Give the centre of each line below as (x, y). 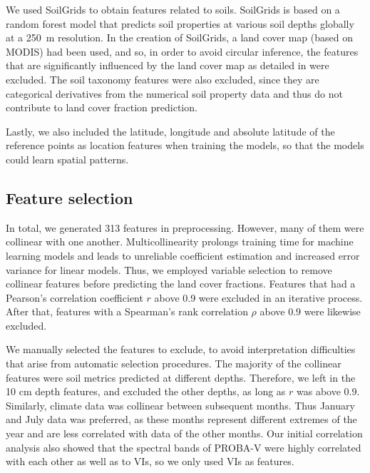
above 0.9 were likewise (310, 311)
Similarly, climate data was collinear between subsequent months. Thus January (180, 405)
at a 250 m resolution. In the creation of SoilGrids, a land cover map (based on (179, 37)
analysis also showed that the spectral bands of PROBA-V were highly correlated (184, 447)
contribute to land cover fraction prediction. (102, 107)
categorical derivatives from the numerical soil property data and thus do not (174, 93)
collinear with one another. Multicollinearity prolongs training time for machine (180, 241)
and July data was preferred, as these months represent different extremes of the (181, 419)
